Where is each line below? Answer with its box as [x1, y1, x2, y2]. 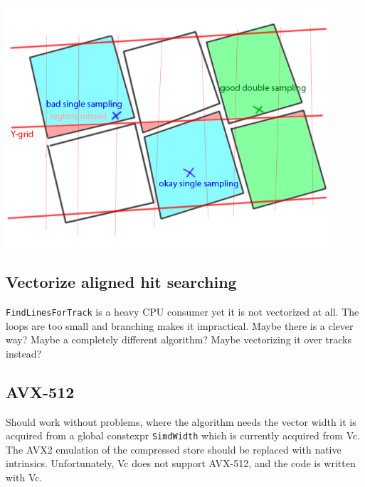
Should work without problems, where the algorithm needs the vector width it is [6, 414, 356, 429]
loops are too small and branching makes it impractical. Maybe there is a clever [6, 318, 354, 333]
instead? [6, 346, 42, 360]
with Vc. [6, 470, 43, 485]
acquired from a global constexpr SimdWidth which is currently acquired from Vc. [6, 428, 361, 443]
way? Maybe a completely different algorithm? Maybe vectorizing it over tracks [6, 332, 351, 347]
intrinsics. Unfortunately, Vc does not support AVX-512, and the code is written [6, 456, 356, 471]
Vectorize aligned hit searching [6, 271, 237, 293]
